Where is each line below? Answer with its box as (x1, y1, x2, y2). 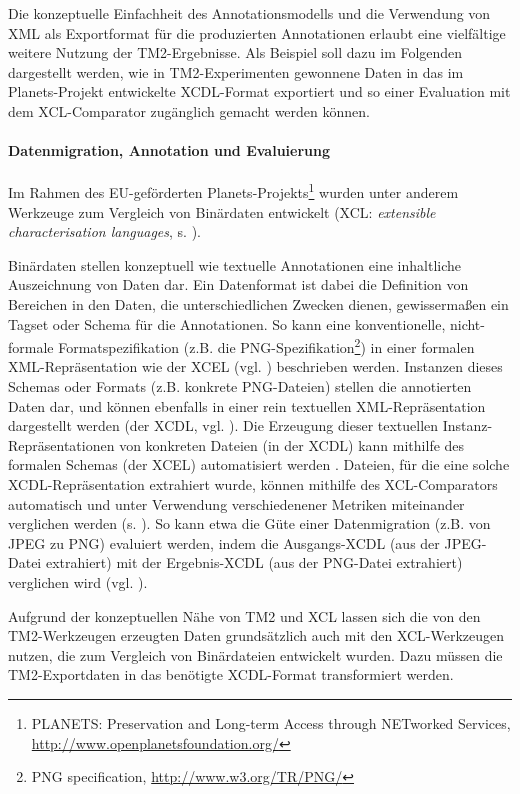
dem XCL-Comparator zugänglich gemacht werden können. (8, 100, 370, 121)
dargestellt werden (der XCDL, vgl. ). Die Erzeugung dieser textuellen (8, 415, 439, 436)
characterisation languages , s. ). (8, 221, 201, 242)
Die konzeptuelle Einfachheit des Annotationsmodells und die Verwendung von (8, 3, 491, 23)
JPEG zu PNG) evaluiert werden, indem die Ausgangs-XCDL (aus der (8, 532, 440, 553)
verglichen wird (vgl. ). (8, 571, 148, 592)
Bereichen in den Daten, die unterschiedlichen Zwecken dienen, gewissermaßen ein (8, 293, 509, 314)
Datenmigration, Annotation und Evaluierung (8, 140, 331, 161)
